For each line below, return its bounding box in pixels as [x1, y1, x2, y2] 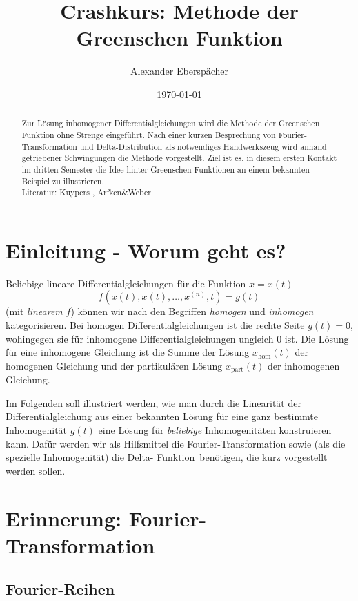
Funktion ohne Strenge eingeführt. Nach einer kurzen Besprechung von [21, 128, 276, 140]
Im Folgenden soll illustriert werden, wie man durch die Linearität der [6, 395, 301, 410]
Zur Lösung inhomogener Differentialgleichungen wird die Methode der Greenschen [21, 117, 320, 129]
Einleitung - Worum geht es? [6, 236, 286, 264]
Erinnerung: [6, 504, 122, 532]
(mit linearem [6, 304, 63, 318]
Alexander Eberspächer [130, 64, 228, 78]
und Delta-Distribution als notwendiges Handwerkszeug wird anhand [79, 140, 327, 152]
